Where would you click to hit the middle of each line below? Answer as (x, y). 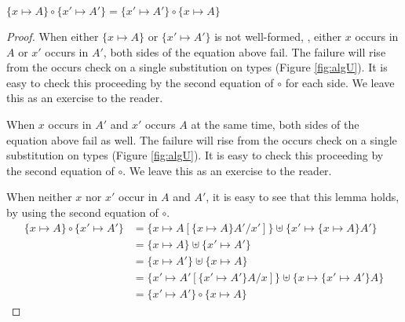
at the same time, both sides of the (275, 124)
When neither (39, 197)
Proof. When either (53, 36)
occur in (138, 197)
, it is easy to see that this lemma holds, (303, 197)
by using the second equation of (82, 212)
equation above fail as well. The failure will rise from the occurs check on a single (202, 139)
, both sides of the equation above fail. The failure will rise (244, 51)
